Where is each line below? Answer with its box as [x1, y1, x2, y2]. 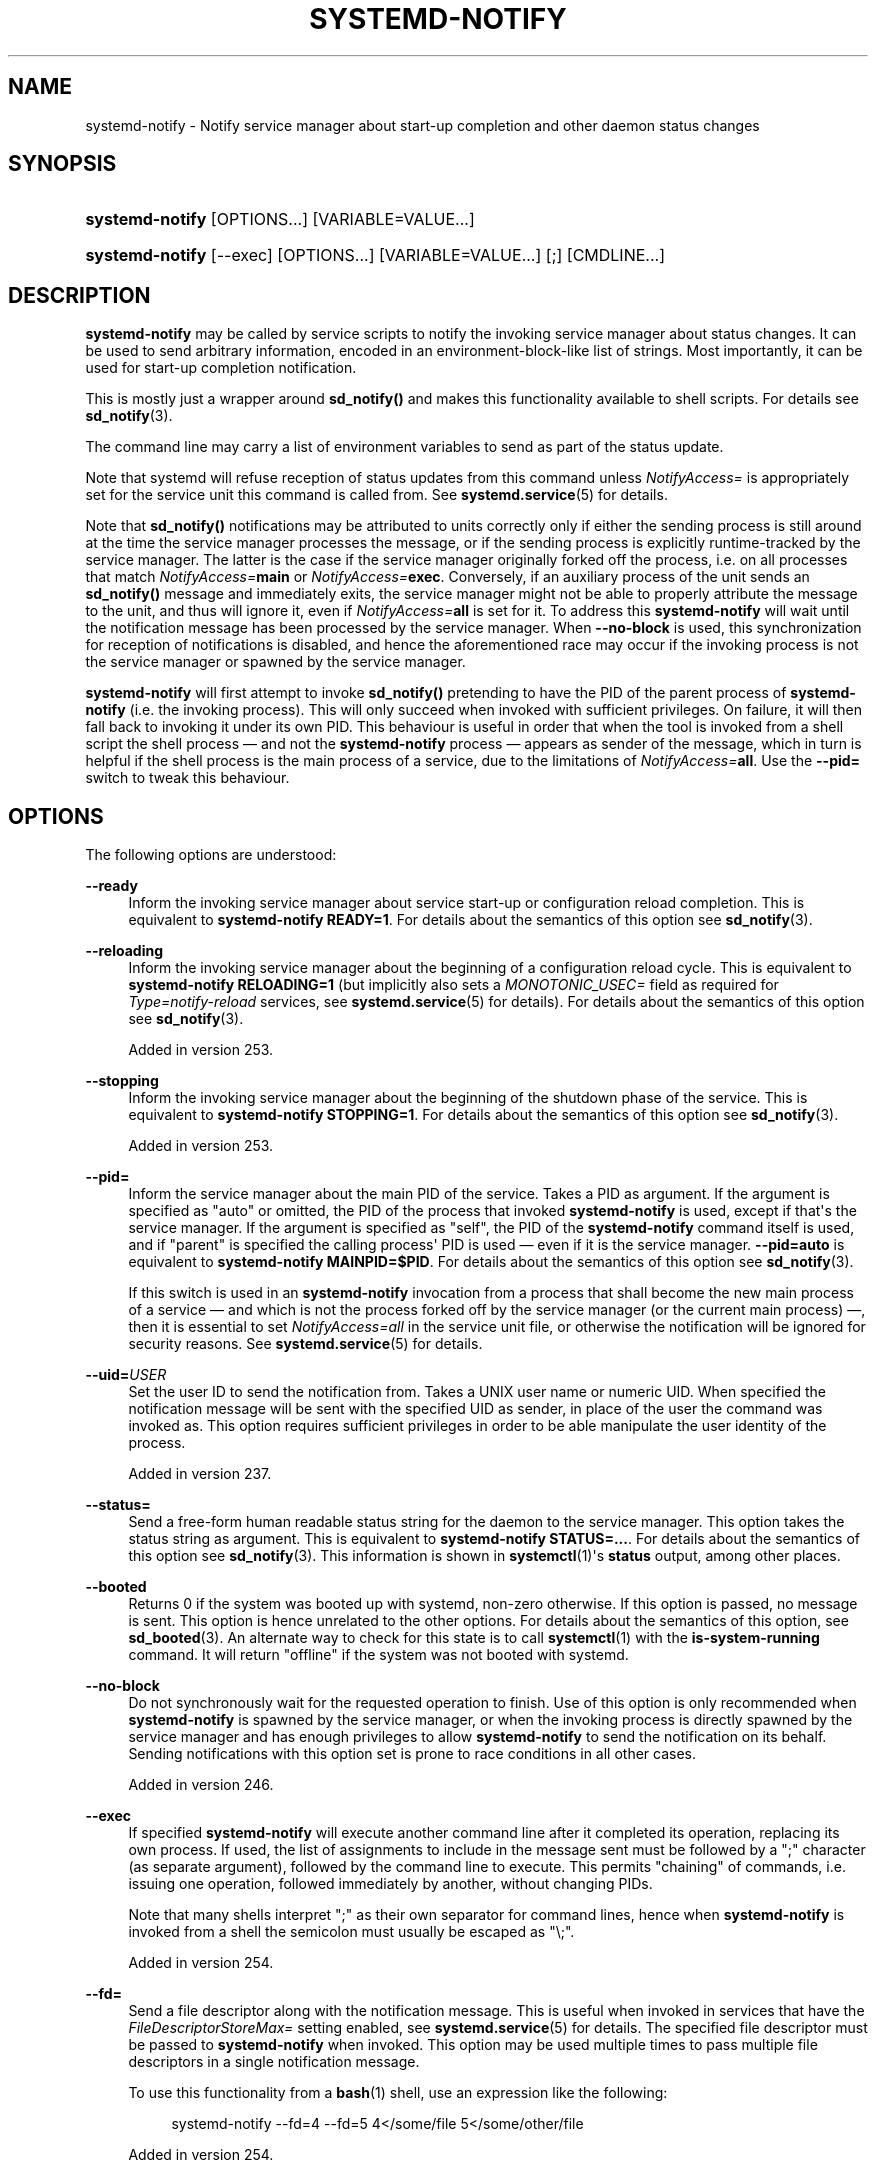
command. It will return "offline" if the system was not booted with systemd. [128, 1646, 629, 1664]
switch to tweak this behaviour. [85, 769, 290, 787]
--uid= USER [85, 1366, 167, 1384]
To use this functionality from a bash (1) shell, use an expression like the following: [128, 2084, 668, 2102]
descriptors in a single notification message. [128, 2053, 420, 2071]
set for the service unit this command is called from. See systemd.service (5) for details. [85, 486, 668, 504]
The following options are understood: [85, 846, 337, 864]
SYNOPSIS [8, 151, 117, 177]
